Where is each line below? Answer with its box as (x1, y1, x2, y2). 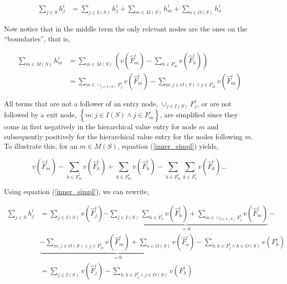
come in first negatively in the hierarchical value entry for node (4, 121, 197, 132)
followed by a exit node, (4, 109, 77, 120)
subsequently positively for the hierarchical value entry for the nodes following (4, 131, 243, 141)
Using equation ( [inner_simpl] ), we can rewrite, (4, 186, 149, 197)
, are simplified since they (160, 109, 238, 120)
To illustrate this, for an (4, 141, 78, 151)
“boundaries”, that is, (4, 33, 70, 43)
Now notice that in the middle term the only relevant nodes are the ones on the (4, 23, 247, 34)
